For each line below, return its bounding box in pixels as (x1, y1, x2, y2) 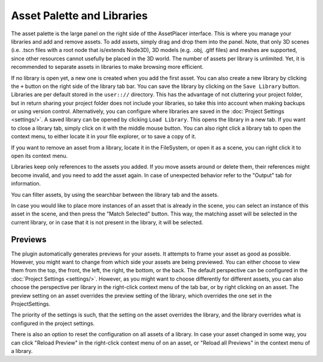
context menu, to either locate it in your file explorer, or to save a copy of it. (11, 133, 197, 140)
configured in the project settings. (11, 320, 95, 327)
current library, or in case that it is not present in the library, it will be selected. (11, 218, 203, 226)
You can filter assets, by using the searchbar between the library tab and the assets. (11, 191, 219, 198)
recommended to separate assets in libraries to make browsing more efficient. (11, 63, 204, 71)
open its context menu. (11, 153, 68, 160)
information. (11, 180, 41, 187)
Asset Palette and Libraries (11, 9, 148, 22)
